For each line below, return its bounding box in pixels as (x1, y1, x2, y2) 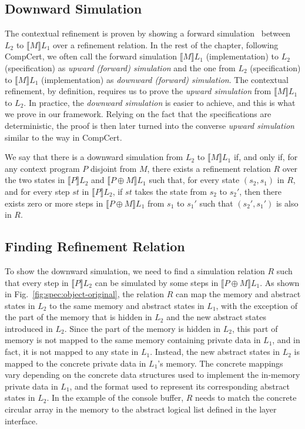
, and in (272, 334, 300, 346)
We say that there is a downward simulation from (5, 151, 183, 163)
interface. (5, 414, 38, 427)
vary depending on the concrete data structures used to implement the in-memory (5, 368, 300, 381)
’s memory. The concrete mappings (157, 357, 283, 369)
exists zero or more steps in (5, 197, 103, 209)
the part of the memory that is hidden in (5, 311, 152, 323)
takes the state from (135, 185, 207, 197)
